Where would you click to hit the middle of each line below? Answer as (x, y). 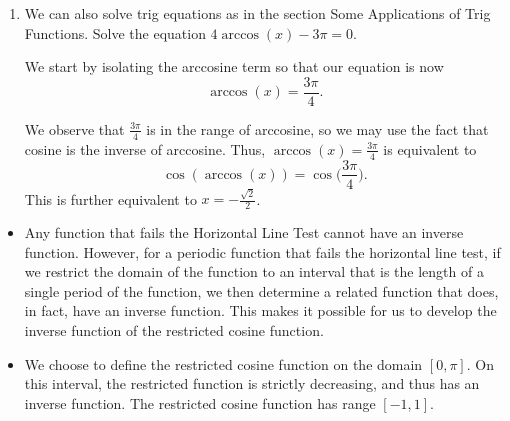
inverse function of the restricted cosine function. (174, 330)
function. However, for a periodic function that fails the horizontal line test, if (262, 251)
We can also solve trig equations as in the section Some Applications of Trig (257, 13)
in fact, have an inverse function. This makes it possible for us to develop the (260, 310)
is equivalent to (430, 148)
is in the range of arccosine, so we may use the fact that (317, 128)
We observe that (74, 128)
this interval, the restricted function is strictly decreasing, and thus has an (252, 383)
